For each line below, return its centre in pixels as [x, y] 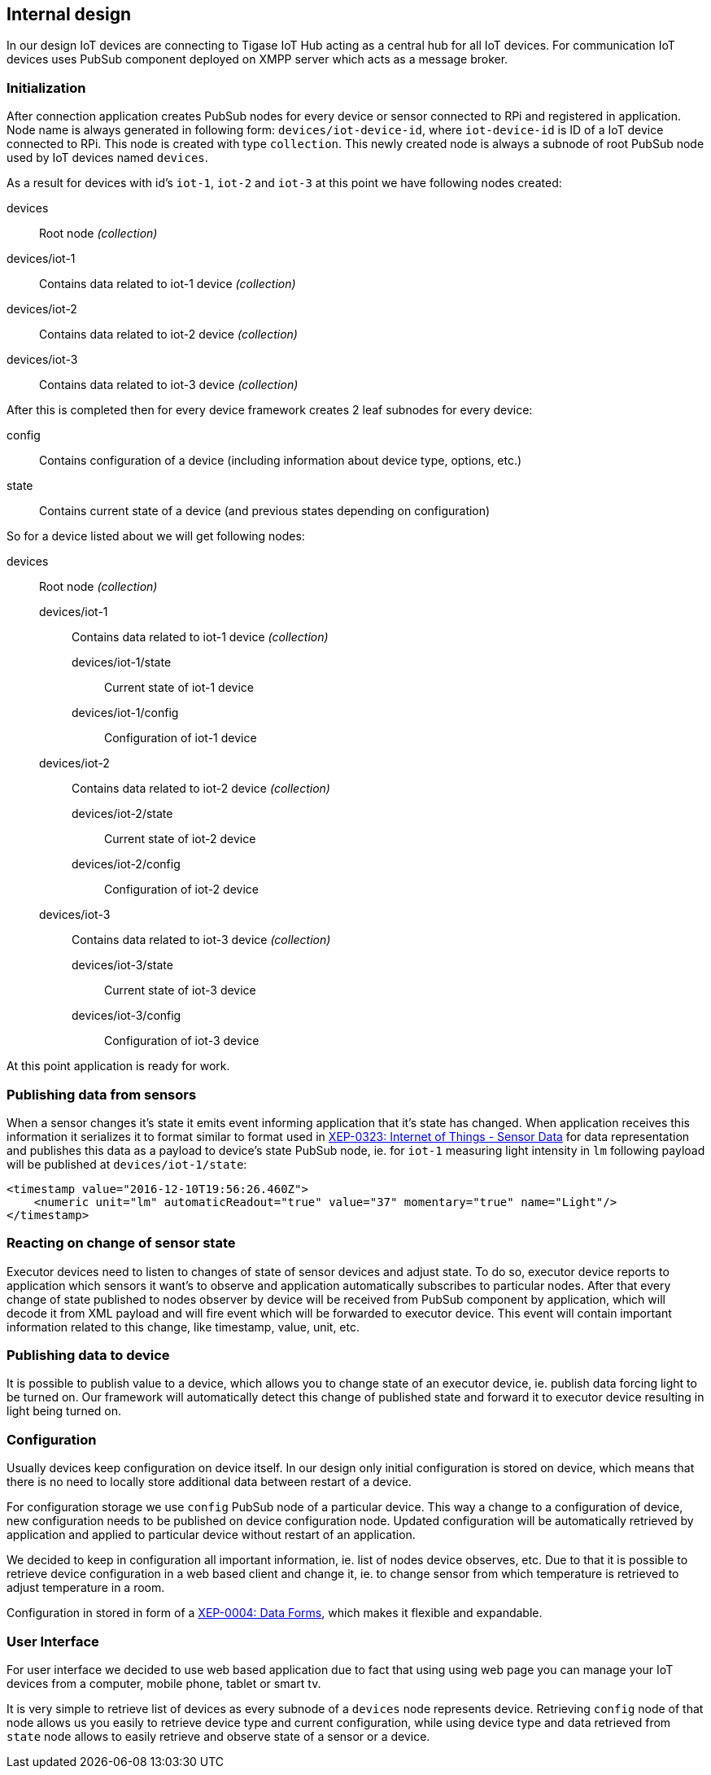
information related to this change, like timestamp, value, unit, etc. [183, 1327]
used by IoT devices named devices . [107, 158]
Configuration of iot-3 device [182, 1041]
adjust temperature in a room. [86, 1588]
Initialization [46, 87]
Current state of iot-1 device [179, 688]
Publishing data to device [88, 1355]
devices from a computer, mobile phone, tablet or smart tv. [164, 1683]
